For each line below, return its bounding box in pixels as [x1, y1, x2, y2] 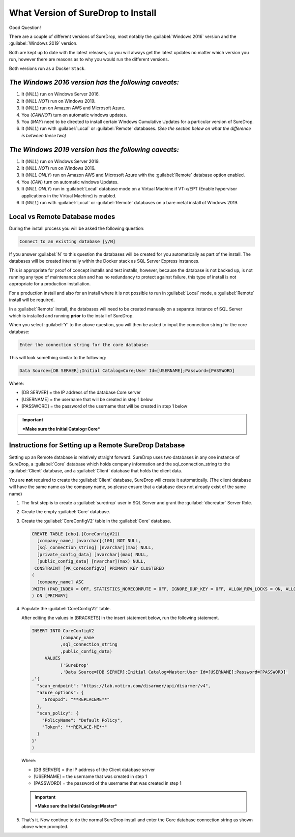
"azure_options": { [37, 690, 84, 696]
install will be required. [9, 297, 55, 303]
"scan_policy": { [37, 711, 79, 716]
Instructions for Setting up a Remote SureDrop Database [9, 441, 185, 450]
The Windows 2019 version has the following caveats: [9, 145, 179, 154]
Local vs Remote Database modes [9, 212, 116, 221]
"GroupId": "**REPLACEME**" [42, 697, 110, 702]
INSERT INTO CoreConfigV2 [31, 628, 94, 633]
